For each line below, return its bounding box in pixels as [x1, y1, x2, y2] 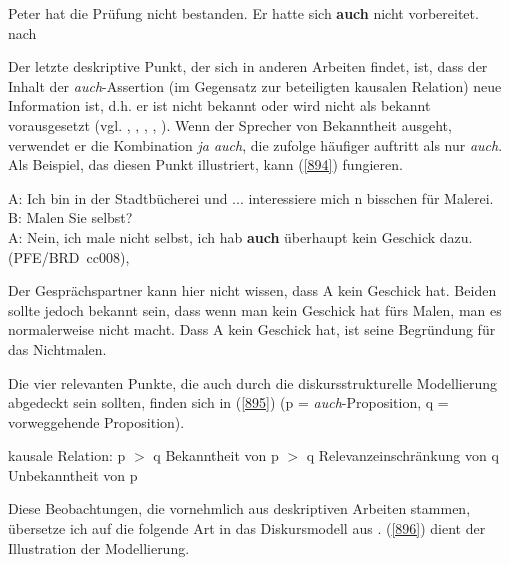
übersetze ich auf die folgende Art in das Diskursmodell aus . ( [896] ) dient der [8, 518, 486, 539]
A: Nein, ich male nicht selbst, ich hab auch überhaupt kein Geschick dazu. [8, 226, 473, 247]
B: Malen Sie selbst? [8, 207, 133, 228]
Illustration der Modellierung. [8, 537, 190, 558]
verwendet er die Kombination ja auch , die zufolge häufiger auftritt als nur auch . [8, 134, 503, 155]
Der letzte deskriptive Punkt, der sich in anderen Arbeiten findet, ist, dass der [8, 56, 488, 77]
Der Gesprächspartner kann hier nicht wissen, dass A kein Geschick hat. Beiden [8, 280, 497, 301]
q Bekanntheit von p [153, 445, 279, 466]
